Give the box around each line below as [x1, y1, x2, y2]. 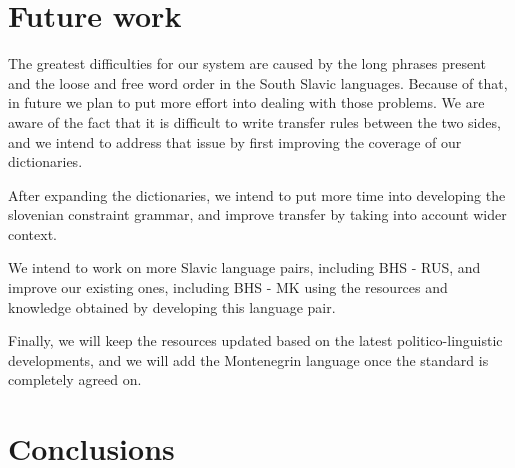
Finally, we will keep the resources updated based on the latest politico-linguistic [8, 330, 503, 351]
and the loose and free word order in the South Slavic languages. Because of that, [8, 72, 508, 93]
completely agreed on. [8, 369, 142, 390]
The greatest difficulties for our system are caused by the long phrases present [8, 53, 486, 74]
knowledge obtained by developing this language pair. [8, 296, 336, 317]
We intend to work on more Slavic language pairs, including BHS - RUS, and [8, 257, 481, 278]
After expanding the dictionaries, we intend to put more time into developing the [8, 184, 506, 205]
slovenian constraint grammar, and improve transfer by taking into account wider [8, 204, 507, 225]
